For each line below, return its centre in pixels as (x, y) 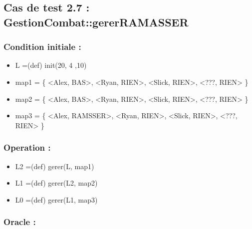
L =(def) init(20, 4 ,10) (51, 65)
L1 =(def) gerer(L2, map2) (56, 183)
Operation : (27, 147)
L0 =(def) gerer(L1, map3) (56, 199)
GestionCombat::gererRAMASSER (96, 22)
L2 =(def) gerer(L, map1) (55, 166)
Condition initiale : (42, 47)
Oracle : (20, 222)
